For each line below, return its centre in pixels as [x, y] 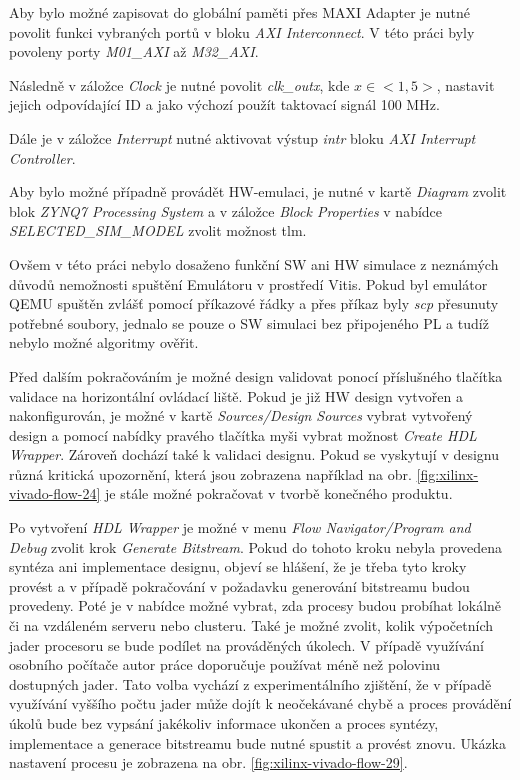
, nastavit [465, 84]
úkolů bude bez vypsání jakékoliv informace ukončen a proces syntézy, [224, 723]
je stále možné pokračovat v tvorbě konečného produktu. [279, 493]
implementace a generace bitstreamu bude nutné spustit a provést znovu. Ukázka [257, 742]
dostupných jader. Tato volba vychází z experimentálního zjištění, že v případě [250, 683]
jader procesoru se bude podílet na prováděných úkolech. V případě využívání [246, 644]
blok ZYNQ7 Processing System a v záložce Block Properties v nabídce [226, 210]
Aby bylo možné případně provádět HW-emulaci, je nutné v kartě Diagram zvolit [258, 191]
